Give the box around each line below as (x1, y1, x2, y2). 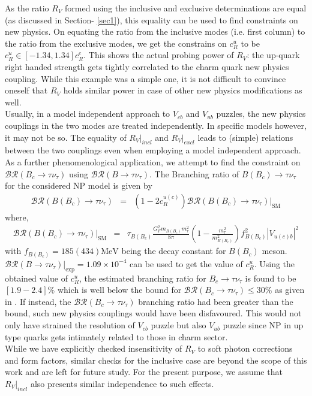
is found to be (245, 271, 296, 284)
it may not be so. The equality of (5, 131, 127, 143)
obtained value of (5, 271, 68, 284)
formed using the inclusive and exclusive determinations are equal (65, 2, 307, 14)
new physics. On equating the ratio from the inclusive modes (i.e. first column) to (5, 25, 305, 38)
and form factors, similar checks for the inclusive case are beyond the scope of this (5, 353, 307, 366)
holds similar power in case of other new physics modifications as (63, 84, 302, 96)
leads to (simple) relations (197, 131, 293, 143)
